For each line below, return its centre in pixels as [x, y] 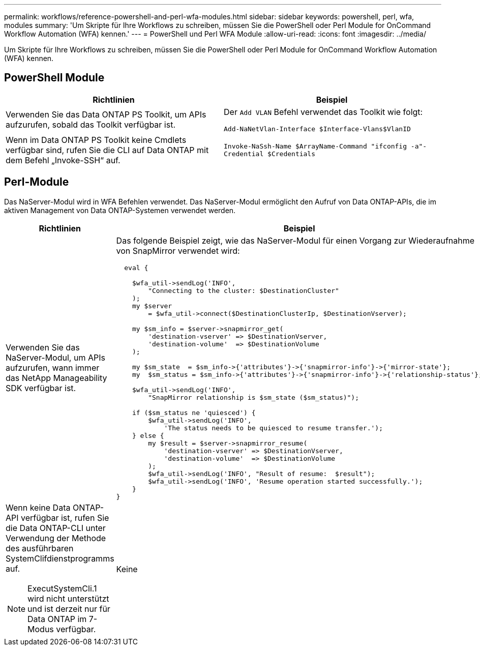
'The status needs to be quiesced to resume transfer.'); [273, 428]
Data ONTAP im [57, 619]
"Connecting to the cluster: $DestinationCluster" [244, 290]
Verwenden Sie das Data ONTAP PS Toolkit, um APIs [106, 115]
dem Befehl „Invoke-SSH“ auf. [63, 160]
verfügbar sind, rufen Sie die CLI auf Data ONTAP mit [107, 150]
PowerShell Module [54, 78]
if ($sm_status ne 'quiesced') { [194, 412]
